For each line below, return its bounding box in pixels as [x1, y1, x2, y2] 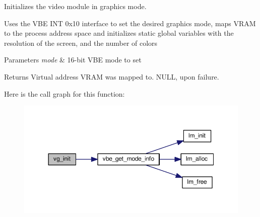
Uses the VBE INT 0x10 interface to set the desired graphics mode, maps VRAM [4, 18, 256, 28]
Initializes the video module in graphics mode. [4, 1, 147, 11]
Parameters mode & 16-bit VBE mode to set [4, 54, 142, 65]
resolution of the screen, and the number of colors [4, 37, 158, 48]
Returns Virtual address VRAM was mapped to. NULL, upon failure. [4, 71, 219, 82]
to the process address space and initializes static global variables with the [4, 28, 234, 38]
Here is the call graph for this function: [4, 88, 125, 99]
